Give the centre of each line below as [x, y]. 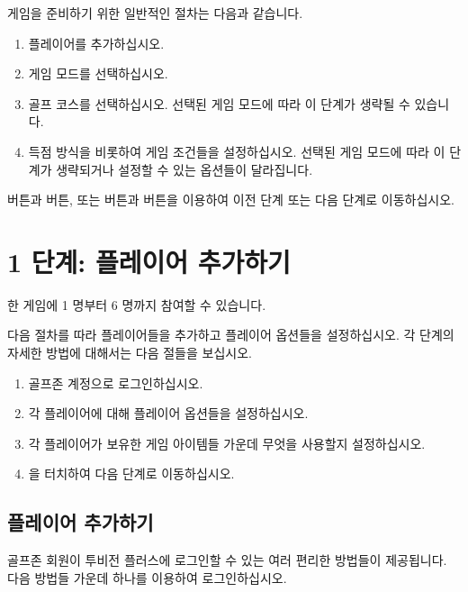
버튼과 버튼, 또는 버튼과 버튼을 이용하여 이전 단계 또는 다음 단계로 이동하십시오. [231, 200]
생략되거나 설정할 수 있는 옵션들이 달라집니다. [184, 169]
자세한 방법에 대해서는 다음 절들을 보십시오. [130, 353]
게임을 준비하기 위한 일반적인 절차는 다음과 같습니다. [155, 13]
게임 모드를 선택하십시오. [98, 73]
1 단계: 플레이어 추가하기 [149, 261]
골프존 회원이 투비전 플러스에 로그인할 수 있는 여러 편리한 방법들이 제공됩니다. [227, 560]
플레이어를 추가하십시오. [96, 43]
